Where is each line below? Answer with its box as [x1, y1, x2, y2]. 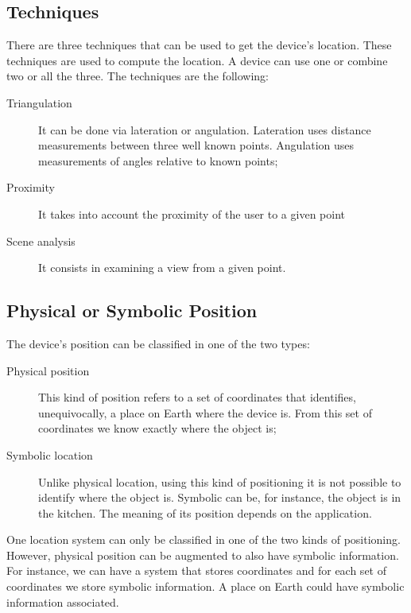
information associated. [6, 593, 119, 610]
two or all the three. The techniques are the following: [6, 68, 269, 84]
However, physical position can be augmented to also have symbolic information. [6, 546, 399, 563]
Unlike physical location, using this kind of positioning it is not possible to [38, 473, 401, 490]
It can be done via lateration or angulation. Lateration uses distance [38, 121, 371, 138]
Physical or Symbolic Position [6, 298, 258, 323]
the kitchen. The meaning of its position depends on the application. [38, 504, 372, 521]
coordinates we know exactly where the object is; [38, 420, 277, 436]
